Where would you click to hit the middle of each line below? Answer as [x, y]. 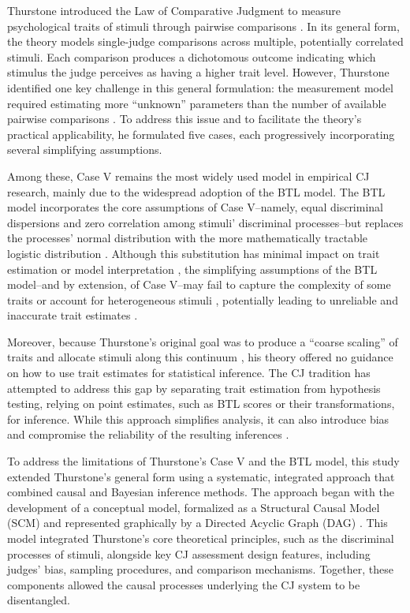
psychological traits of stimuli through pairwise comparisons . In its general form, [203, 26]
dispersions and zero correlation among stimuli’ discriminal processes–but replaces [205, 222]
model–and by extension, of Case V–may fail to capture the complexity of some [199, 284]
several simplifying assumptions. [85, 150]
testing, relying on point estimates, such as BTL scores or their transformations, [201, 404]
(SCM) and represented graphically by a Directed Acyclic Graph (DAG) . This [198, 523]
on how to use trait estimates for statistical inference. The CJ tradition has [189, 373]
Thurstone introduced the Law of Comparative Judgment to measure [174, 10]
